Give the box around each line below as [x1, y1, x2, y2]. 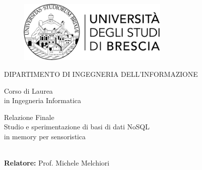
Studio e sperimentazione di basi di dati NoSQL [4, 121, 150, 132]
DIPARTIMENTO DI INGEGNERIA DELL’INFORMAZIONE [4, 68, 198, 79]
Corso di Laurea [4, 85, 53, 96]
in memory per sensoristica [4, 131, 86, 141]
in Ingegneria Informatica [4, 95, 81, 106]
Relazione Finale [4, 112, 55, 122]
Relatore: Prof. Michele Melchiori [4, 158, 110, 168]
